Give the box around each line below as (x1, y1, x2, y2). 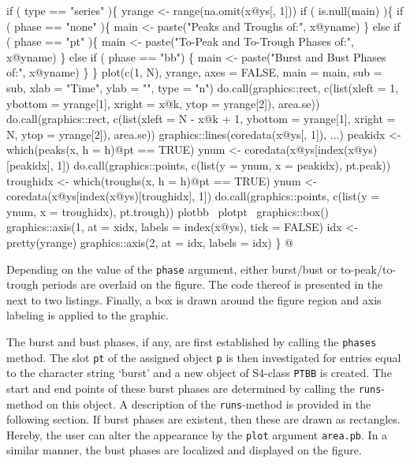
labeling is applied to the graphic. (6, 307, 169, 323)
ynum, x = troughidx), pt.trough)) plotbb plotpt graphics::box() (6, 203, 330, 219)
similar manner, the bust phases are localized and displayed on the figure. (6, 442, 362, 458)
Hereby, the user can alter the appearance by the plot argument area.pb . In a (6, 426, 388, 442)
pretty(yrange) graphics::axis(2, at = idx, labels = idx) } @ (6, 233, 293, 250)
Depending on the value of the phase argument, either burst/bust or (6, 260, 337, 277)
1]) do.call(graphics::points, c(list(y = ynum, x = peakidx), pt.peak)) (57, 156, 391, 173)
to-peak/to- (341, 260, 397, 277)
